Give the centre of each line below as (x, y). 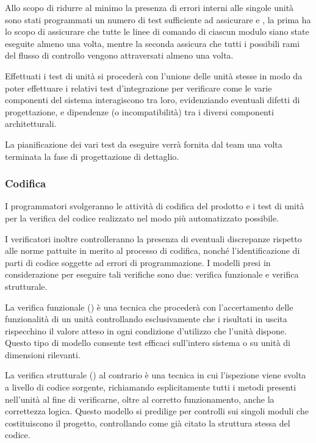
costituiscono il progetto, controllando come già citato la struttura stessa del (148, 423)
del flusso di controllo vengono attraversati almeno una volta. (119, 55)
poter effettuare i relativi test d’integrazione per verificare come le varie (138, 88)
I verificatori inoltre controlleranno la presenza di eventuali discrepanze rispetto (153, 238)
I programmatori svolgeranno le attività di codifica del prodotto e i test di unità (155, 206)
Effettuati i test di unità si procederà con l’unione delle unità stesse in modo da (154, 75)
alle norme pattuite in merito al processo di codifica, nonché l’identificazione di (153, 250)
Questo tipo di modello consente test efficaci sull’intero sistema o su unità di (148, 343)
